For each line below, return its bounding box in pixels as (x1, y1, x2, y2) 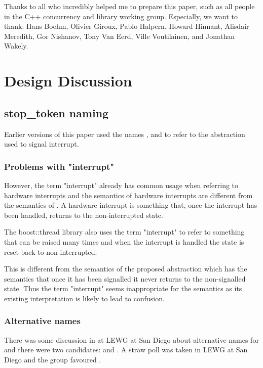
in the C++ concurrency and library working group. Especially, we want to (4, 11, 238, 21)
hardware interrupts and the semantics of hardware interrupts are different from (4, 190, 253, 200)
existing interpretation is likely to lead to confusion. (4, 293, 165, 303)
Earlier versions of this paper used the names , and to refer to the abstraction (4, 128, 245, 139)
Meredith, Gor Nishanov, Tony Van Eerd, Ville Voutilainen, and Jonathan (4, 30, 235, 41)
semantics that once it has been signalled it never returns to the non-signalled (4, 273, 246, 284)
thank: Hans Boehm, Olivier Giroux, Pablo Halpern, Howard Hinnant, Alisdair (4, 21, 249, 31)
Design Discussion (4, 70, 132, 91)
